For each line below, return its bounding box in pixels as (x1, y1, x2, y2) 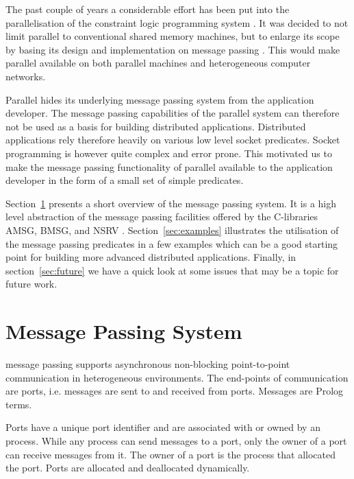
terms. (5, 397, 32, 411)
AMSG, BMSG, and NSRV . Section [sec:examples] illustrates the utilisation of (5, 222, 339, 237)
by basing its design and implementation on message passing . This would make (5, 42, 340, 56)
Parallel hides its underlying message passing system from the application (5, 92, 314, 106)
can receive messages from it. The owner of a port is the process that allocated (5, 447, 336, 461)
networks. (5, 69, 46, 83)
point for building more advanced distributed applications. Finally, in (5, 250, 296, 264)
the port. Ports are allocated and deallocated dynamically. (5, 460, 250, 475)
